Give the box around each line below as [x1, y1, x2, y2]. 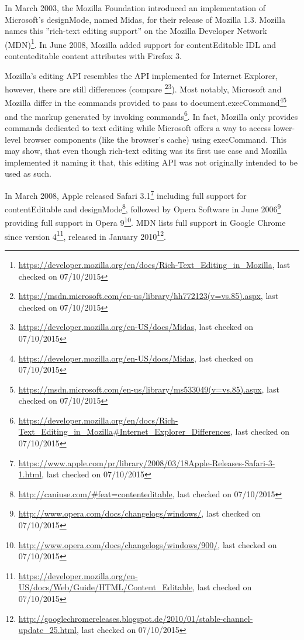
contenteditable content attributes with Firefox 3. [5, 50, 182, 62]
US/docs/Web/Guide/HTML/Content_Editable [18, 581, 193, 593]
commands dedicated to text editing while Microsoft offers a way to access [5, 121, 271, 133]
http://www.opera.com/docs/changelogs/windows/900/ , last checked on [18, 538, 277, 550]
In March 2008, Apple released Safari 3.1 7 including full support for [5, 187, 247, 201]
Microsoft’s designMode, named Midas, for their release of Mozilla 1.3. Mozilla [5, 13, 286, 25]
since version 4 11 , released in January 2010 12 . [5, 228, 166, 242]
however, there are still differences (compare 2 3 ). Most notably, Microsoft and [5, 81, 282, 95]
